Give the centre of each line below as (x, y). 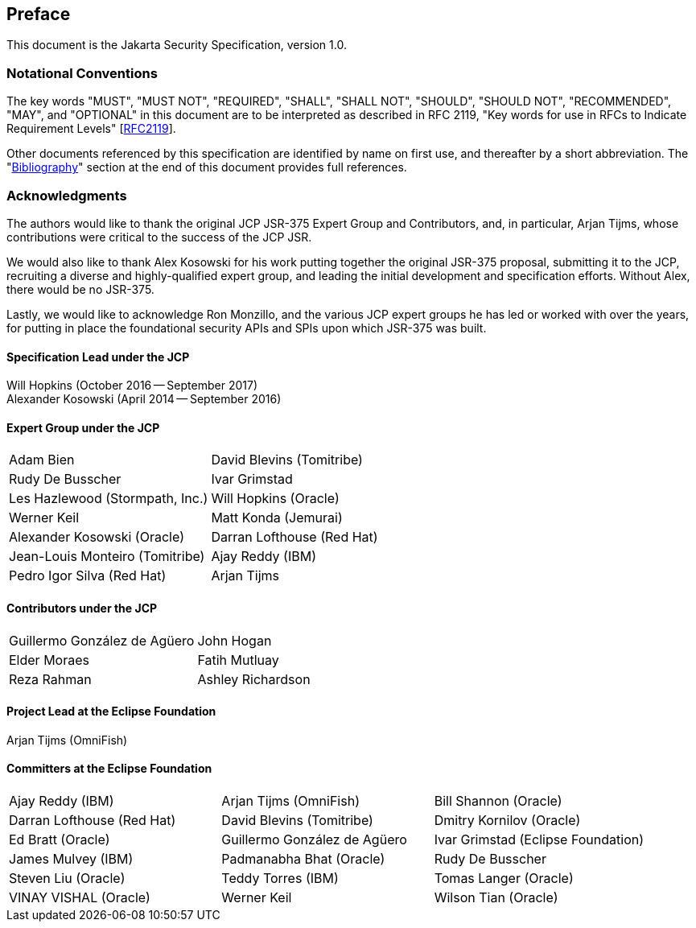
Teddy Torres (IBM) (280, 879)
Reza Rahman (50, 679)
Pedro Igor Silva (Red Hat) (88, 576)
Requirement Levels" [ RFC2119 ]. (91, 129)
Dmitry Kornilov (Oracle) (507, 821)
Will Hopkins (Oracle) (275, 499)
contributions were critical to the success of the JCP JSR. (159, 237)
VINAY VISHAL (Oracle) (80, 898)
